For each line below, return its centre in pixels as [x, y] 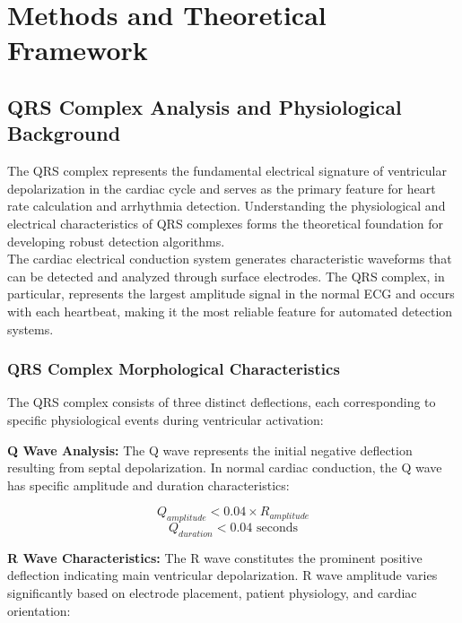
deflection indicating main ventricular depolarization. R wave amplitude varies [222, 575]
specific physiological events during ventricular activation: [166, 419]
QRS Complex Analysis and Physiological [205, 106]
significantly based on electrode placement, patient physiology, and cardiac [212, 593]
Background [64, 133]
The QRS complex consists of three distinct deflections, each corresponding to [222, 402]
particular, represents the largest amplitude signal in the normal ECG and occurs [231, 294]
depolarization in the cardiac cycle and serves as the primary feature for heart [222, 188]
